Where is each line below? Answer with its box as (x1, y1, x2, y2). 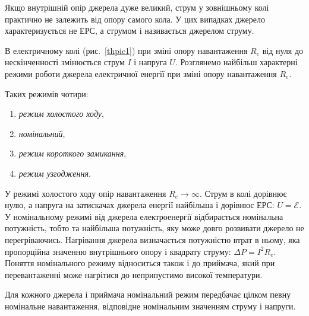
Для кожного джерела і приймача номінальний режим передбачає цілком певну (5, 288, 291, 301)
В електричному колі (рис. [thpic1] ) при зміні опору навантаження (5, 44, 248, 56)
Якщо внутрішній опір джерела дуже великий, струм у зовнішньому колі (5, 1, 269, 13)
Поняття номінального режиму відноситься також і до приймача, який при (5, 257, 275, 269)
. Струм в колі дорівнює (199, 187, 287, 199)
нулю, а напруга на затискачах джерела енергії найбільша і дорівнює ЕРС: (5, 199, 275, 211)
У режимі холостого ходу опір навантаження (5, 187, 166, 199)
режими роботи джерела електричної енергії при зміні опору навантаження (5, 67, 277, 79)
